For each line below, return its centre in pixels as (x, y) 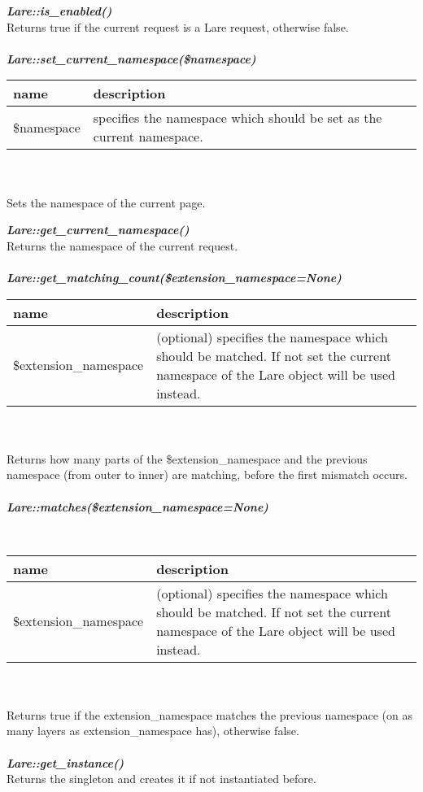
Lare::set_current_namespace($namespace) (131, 58)
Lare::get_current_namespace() (98, 230)
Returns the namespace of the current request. (122, 245)
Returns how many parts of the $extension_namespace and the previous (187, 458)
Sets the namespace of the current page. (106, 202)
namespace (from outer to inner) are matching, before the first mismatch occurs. (207, 474)
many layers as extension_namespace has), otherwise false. (153, 731)
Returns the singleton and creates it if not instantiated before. (161, 779)
